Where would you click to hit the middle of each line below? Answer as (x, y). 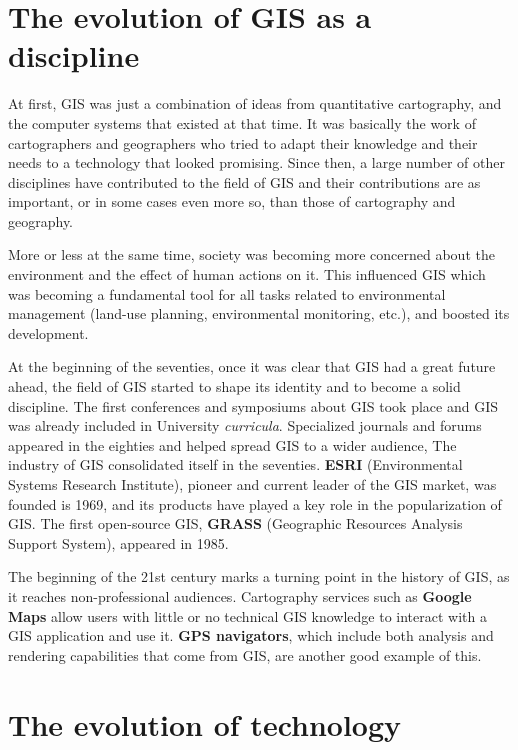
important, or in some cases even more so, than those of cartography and (232, 201)
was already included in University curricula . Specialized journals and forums (245, 425)
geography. (41, 220)
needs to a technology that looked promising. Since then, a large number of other (256, 162)
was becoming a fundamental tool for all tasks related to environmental (227, 293)
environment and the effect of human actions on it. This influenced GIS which (247, 274)
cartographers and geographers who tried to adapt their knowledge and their (243, 142)
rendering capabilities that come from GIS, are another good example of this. (245, 654)
